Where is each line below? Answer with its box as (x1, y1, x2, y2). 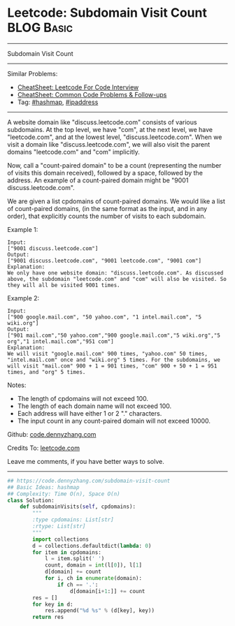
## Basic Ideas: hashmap (7, 483, 80, 490)
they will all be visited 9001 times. (7, 282, 120, 289)
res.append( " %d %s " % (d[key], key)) (44, 607, 155, 614)
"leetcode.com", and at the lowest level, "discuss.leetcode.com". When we (7, 133, 222, 141)
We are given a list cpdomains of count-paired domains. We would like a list (7, 197, 226, 205)
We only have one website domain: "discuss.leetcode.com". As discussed (7, 269, 224, 277)
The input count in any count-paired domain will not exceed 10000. (17, 416, 211, 425)
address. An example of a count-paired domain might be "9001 (7, 176, 189, 184)
